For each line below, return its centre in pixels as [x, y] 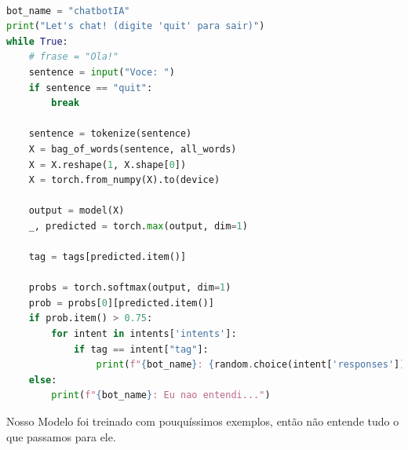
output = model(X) [76, 211]
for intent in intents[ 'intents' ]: [144, 334]
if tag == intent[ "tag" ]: [141, 349]
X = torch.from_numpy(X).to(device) [124, 180]
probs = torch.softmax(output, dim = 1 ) [130, 288]
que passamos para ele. [61, 436]
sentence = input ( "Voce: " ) [102, 72]
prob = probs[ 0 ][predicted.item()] [121, 303]
